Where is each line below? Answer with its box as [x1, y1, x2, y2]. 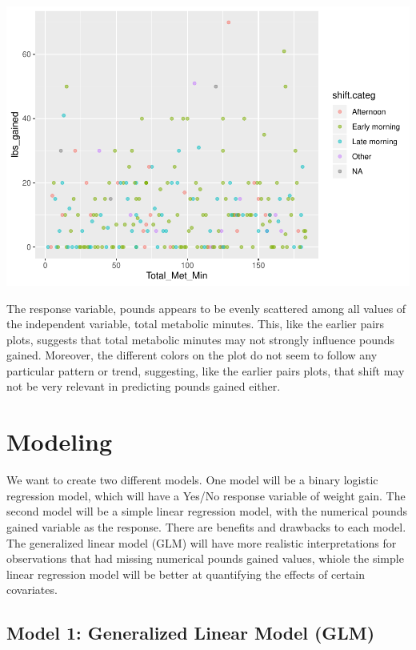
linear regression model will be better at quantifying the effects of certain [6, 565, 366, 582]
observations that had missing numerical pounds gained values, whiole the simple [6, 550, 404, 567]
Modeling [6, 425, 113, 458]
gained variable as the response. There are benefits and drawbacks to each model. [6, 518, 406, 535]
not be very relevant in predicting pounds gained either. [6, 378, 281, 395]
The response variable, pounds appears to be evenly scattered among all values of [6, 299, 406, 316]
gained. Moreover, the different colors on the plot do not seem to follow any [6, 347, 378, 363]
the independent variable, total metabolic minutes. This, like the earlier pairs [6, 315, 385, 332]
